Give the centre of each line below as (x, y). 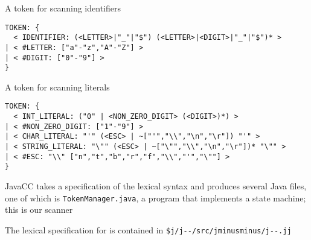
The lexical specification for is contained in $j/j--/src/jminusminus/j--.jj (148, 229)
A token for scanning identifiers (63, 8)
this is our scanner (39, 210)
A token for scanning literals (57, 87)
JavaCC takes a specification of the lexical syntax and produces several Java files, (156, 186)
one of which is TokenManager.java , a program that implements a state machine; (155, 197)
